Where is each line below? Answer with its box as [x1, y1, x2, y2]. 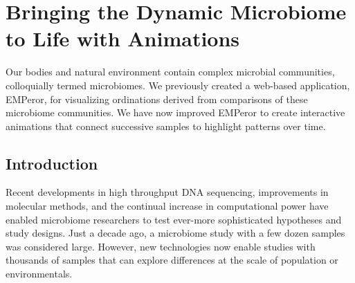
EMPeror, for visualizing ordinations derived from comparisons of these [6, 91, 308, 106]
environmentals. [6, 266, 73, 281]
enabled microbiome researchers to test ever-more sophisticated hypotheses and [6, 212, 342, 226]
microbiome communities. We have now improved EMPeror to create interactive [6, 105, 345, 120]
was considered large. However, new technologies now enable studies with [6, 239, 316, 253]
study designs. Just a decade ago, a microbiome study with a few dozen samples [6, 226, 345, 240]
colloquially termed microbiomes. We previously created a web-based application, [6, 77, 350, 92]
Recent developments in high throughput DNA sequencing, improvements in [6, 185, 329, 199]
